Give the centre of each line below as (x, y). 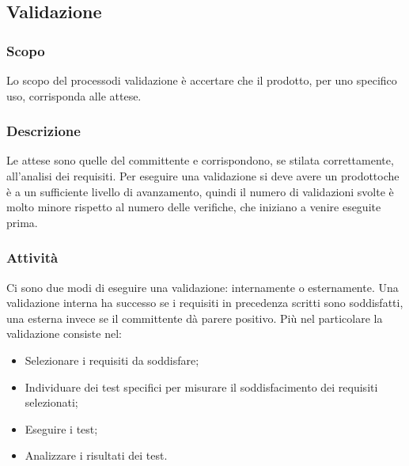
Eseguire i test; (61, 428)
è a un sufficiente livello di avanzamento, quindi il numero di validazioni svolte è (200, 191)
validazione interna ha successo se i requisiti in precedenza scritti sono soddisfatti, (205, 303)
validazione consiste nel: (64, 333)
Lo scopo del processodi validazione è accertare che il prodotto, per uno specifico (202, 80)
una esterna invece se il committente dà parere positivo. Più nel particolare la (195, 318)
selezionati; (51, 402)
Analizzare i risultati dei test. (96, 455)
